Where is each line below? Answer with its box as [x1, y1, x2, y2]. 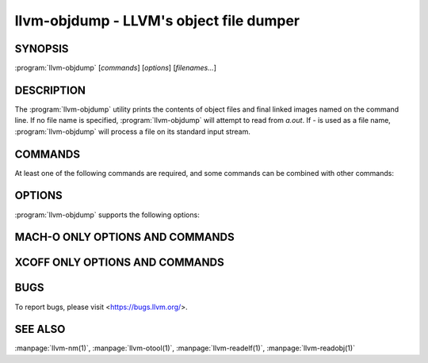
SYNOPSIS [14, 42, 69, 55]
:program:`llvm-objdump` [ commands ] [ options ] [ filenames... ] [14, 63, 217, 73]
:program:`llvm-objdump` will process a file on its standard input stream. [14, 127, 251, 136]
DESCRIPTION [14, 83, 86, 97]
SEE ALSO [14, 323, 66, 336]
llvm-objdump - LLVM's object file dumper [14, 12, 300, 29]
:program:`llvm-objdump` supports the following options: [14, 210, 200, 220]
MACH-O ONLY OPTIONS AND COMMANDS [14, 231, 235, 244]
